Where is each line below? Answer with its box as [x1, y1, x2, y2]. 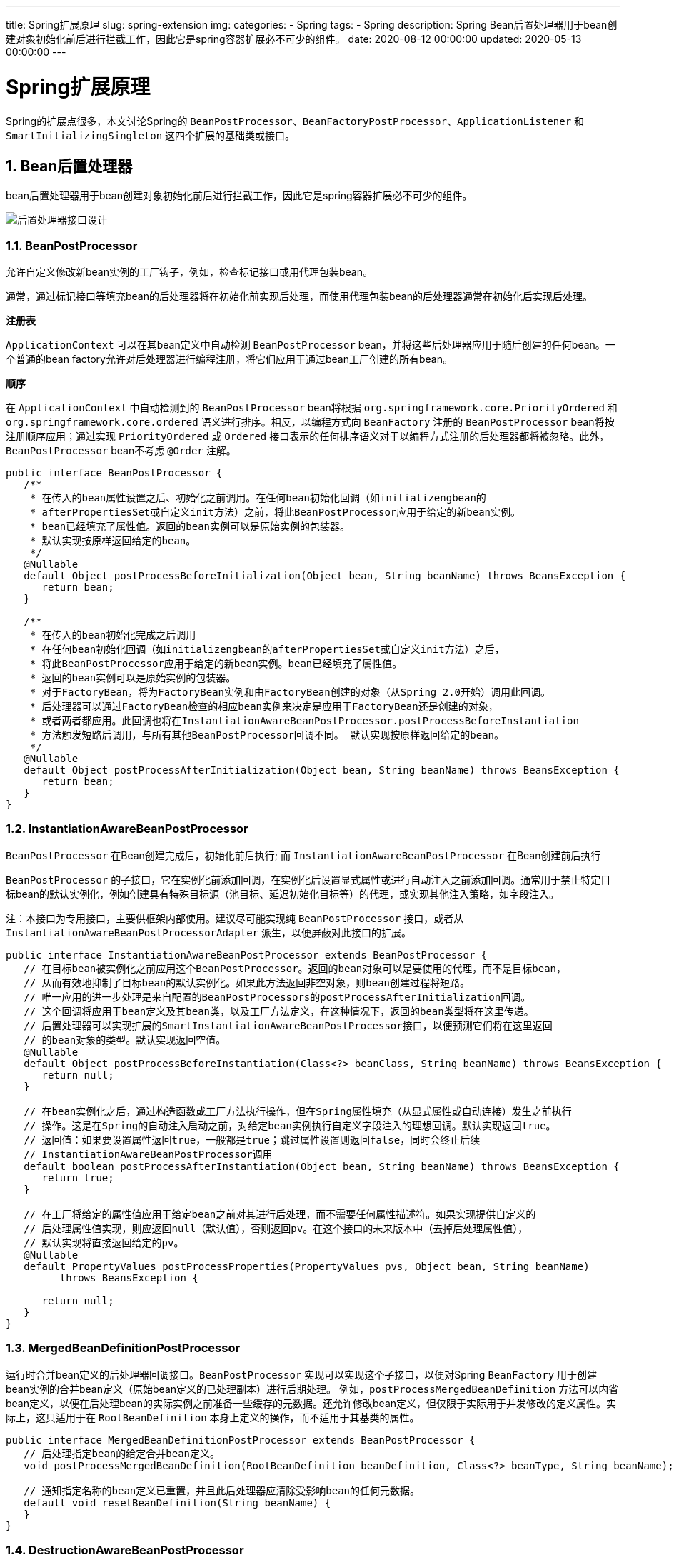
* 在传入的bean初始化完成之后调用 [29, 629, 196, 641]
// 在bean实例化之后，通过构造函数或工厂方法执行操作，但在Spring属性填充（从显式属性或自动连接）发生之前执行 [24, 1105, 572, 1117]
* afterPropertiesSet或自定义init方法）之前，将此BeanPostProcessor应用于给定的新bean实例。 [29, 506, 521, 519]
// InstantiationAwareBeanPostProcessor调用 [24, 1148, 273, 1160]
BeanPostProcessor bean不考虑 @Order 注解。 [6, 444, 236, 457]
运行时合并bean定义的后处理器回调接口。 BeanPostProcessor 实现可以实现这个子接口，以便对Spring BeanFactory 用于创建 [6, 1368, 598, 1381]
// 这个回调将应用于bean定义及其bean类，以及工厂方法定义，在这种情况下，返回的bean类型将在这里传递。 [24, 1005, 534, 1017]
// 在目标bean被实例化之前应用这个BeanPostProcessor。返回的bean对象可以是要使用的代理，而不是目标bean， [24, 962, 567, 974]
